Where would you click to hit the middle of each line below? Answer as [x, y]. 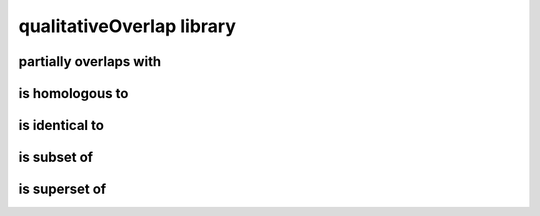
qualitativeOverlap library [127, 26]
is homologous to [73, 93]
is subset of [56, 157]
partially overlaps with [90, 61]
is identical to [61, 125]
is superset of [62, 189]
